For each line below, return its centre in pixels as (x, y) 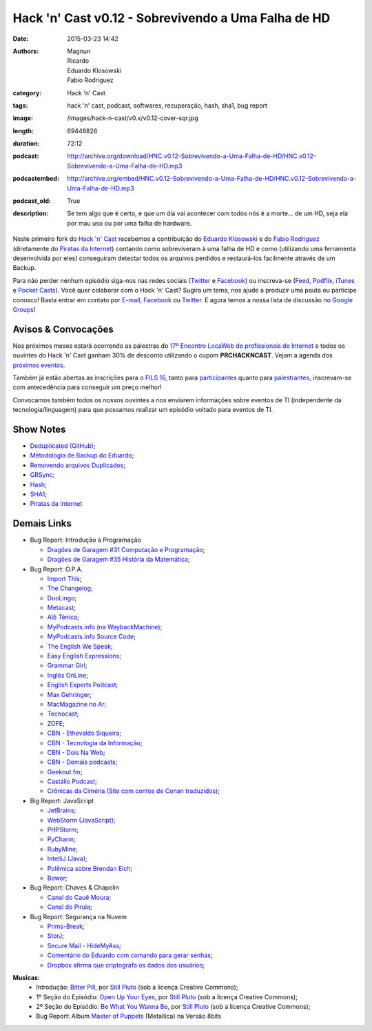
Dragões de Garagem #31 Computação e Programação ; (126, 549)
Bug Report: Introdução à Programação (85, 540)
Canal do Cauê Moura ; (79, 897)
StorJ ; (56, 936)
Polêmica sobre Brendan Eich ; (90, 868)
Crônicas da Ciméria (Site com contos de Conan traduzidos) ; (134, 791)
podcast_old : (32, 201)
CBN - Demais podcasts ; (82, 762)
